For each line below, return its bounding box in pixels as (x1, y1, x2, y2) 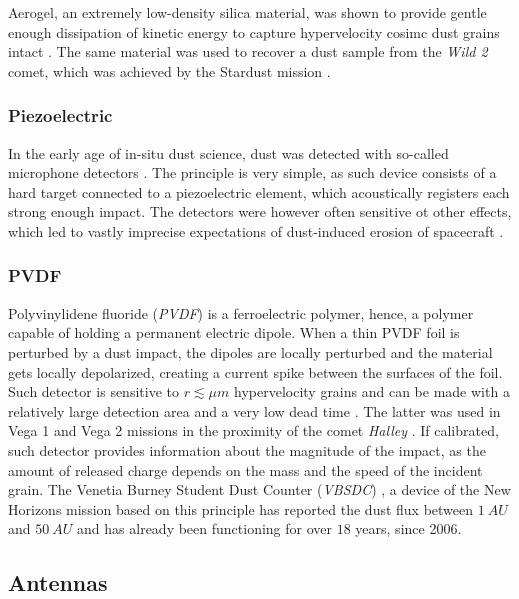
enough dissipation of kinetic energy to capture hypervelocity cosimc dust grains (8, 21, 500, 42)
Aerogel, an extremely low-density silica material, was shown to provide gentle (8, 2, 487, 22)
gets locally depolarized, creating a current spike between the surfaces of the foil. (8, 361, 503, 382)
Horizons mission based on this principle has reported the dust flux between (8, 498, 474, 519)
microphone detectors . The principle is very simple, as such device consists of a (8, 162, 497, 183)
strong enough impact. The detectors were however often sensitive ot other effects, (8, 201, 512, 222)
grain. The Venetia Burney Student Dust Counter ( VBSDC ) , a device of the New (8, 479, 511, 500)
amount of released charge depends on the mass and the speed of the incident (8, 459, 483, 480)
